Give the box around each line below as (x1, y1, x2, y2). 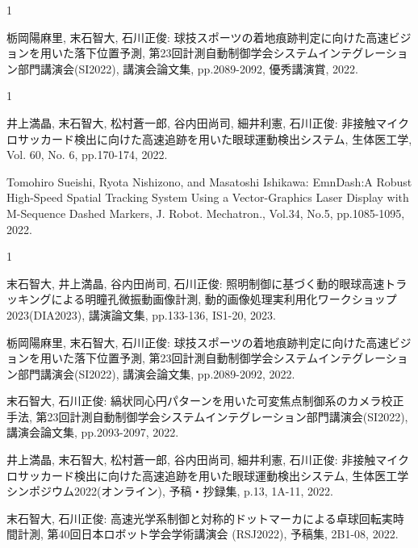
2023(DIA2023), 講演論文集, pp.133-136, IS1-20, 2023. (6, 306, 276, 323)
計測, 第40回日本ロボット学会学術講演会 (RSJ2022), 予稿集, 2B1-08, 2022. (17, 525, 399, 542)
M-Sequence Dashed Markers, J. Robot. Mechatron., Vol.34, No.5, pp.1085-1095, (6, 204, 405, 221)
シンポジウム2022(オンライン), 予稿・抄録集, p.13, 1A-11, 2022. (6, 483, 333, 500)
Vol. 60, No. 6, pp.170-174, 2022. (6, 146, 168, 163)
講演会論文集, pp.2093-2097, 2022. (6, 424, 179, 441)
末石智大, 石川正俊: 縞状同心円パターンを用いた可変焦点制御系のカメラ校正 (6, 392, 404, 409)
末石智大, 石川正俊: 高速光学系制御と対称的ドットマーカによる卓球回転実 (6, 509, 393, 526)
